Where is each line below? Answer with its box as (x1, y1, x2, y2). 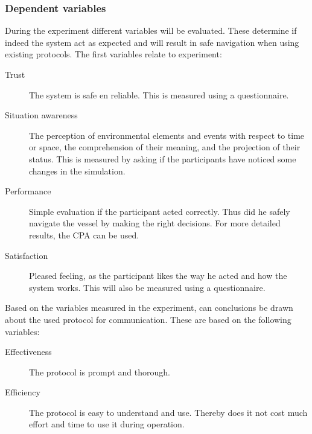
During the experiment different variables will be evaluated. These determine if (5, 24, 297, 37)
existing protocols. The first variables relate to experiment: (5, 48, 222, 60)
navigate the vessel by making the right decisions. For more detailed (29, 217, 281, 229)
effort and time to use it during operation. (29, 418, 185, 430)
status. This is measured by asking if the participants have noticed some (29, 152, 296, 165)
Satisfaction (5, 249, 48, 261)
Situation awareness (5, 109, 78, 121)
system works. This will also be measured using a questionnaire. (29, 281, 266, 293)
